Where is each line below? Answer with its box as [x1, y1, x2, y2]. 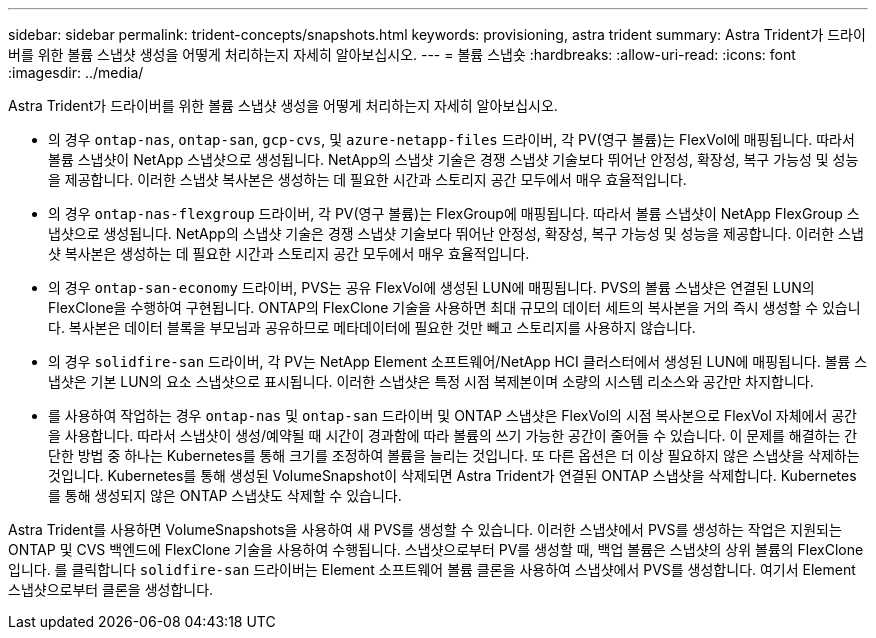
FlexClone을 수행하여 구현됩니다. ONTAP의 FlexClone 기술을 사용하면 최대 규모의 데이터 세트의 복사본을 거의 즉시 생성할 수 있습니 [48, 299, 861, 316]
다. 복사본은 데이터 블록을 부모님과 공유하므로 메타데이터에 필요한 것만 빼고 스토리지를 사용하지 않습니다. [48, 319, 696, 336]
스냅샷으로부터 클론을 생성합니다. [8, 581, 214, 598]
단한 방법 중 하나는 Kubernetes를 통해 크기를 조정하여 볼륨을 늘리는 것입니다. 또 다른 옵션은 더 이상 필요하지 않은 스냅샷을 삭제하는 [48, 447, 860, 464]
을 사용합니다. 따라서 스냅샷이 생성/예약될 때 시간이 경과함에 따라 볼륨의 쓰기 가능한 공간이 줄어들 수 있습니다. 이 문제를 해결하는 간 [48, 427, 858, 444]
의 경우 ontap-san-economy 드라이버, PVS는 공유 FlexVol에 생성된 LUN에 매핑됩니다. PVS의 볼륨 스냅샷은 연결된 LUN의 [48, 279, 815, 296]
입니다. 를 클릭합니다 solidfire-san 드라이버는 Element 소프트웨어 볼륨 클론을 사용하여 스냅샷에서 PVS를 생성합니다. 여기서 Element [8, 561, 856, 578]
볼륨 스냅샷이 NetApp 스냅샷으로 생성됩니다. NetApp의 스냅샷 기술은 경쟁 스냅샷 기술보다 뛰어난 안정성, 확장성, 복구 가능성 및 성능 [48, 151, 859, 168]
